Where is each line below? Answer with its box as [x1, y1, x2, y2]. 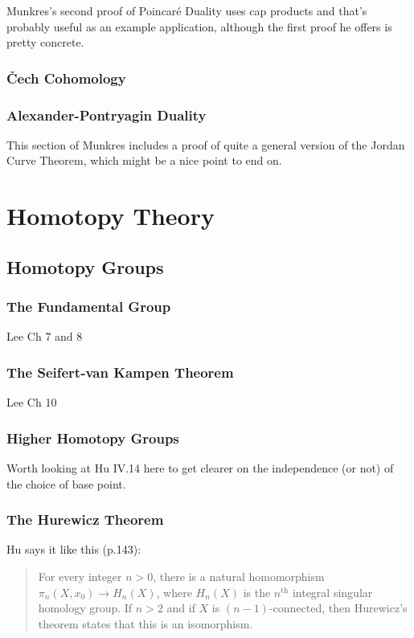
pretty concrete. [6, 34, 84, 51]
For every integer [38, 568, 122, 585]
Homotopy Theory [6, 199, 215, 232]
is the [243, 583, 271, 600]
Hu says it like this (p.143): [6, 541, 141, 558]
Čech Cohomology [6, 67, 126, 88]
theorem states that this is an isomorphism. [38, 615, 253, 632]
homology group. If [38, 599, 133, 616]
